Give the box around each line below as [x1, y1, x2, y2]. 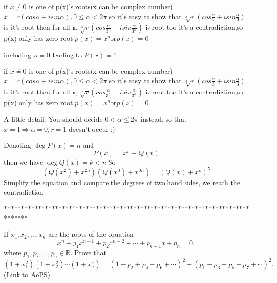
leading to [52, 49, 82, 59]
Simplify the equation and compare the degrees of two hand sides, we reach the [4, 177, 240, 187]
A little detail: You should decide [4, 114, 103, 124]
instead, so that [140, 114, 187, 124]
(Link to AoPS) [4, 269, 50, 280]
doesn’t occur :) [68, 123, 115, 133]
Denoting [4, 140, 31, 150]
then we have [4, 156, 43, 167]
